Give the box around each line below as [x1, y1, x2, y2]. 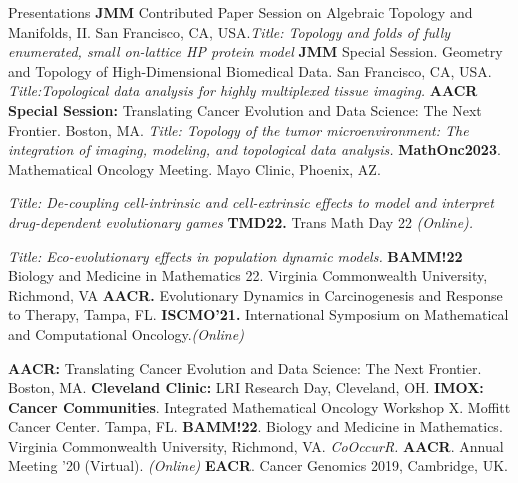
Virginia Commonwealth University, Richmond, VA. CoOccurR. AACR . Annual [8, 435, 504, 456]
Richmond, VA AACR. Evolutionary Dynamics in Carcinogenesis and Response [8, 284, 503, 305]
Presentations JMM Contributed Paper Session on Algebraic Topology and [8, 2, 473, 22]
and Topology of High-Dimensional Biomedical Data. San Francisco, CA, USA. [8, 60, 492, 81]
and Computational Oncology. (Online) [8, 323, 244, 344]
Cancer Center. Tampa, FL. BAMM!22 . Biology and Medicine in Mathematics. [8, 416, 503, 437]
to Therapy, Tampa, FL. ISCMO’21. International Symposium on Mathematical [8, 304, 509, 325]
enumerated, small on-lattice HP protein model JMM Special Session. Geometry [8, 41, 503, 62]
